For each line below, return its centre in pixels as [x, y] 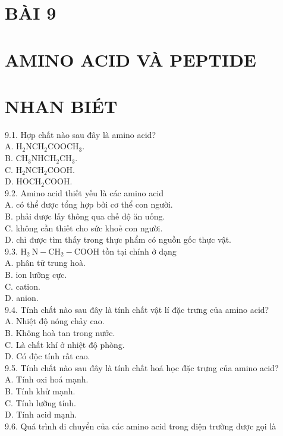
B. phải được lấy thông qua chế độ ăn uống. [85, 216]
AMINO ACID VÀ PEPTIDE [131, 59]
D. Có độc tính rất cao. [48, 356]
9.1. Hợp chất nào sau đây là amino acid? [81, 134]
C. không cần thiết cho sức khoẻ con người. [84, 228]
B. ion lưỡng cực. [36, 274]
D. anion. [22, 298]
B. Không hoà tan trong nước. [60, 332]
